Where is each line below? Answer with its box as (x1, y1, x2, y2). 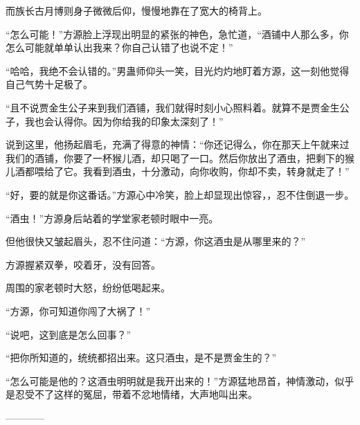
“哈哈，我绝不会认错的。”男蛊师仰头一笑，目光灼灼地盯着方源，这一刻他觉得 (6, 63, 350, 78)
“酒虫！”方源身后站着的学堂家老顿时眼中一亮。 (6, 210, 219, 225)
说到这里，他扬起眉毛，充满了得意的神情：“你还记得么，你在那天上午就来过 (6, 137, 350, 152)
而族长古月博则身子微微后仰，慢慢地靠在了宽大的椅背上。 (6, 3, 267, 17)
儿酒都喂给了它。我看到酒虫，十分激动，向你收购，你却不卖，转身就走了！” (6, 164, 350, 179)
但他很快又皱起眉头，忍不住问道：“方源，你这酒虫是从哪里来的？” (6, 234, 306, 248)
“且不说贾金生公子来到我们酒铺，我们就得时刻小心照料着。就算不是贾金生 (6, 100, 340, 114)
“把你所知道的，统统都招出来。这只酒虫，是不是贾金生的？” (6, 350, 277, 365)
